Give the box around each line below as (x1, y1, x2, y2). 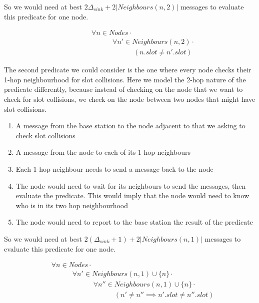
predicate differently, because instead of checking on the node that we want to (4, 84, 243, 94)
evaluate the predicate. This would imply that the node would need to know (15, 190, 249, 201)
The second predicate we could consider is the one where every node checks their (4, 64, 251, 75)
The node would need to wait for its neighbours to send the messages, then (15, 180, 246, 191)
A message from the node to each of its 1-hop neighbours (15, 147, 190, 157)
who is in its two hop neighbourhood (15, 200, 128, 210)
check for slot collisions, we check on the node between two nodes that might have (4, 94, 255, 104)
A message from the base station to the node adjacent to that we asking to (15, 120, 245, 131)
